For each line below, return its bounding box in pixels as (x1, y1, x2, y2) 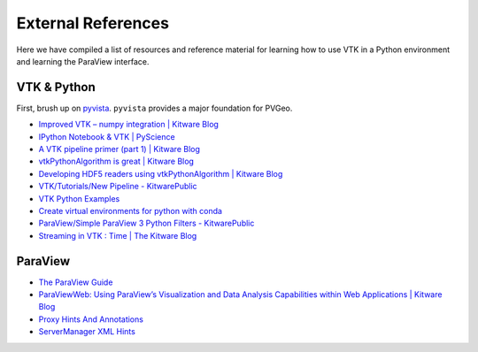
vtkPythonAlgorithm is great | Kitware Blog (38, 156, 195, 167)
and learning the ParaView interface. (16, 56, 150, 66)
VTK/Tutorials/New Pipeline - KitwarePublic (38, 181, 198, 192)
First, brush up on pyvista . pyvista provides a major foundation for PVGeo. (16, 103, 293, 113)
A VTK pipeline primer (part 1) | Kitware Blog (38, 144, 201, 155)
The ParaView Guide (38, 277, 113, 287)
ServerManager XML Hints (38, 326, 136, 337)
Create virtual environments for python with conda (38, 205, 223, 216)
